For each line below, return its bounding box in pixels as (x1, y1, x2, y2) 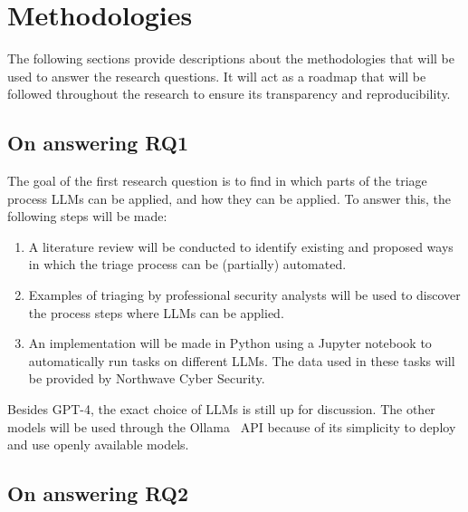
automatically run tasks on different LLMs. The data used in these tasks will (28, 351, 455, 370)
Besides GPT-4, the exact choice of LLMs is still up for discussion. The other (7, 400, 435, 419)
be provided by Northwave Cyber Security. (28, 369, 265, 388)
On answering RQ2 (7, 479, 189, 507)
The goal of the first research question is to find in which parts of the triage (7, 171, 427, 190)
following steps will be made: (7, 207, 167, 226)
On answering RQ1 (7, 129, 189, 157)
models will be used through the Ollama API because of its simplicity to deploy (7, 417, 456, 436)
